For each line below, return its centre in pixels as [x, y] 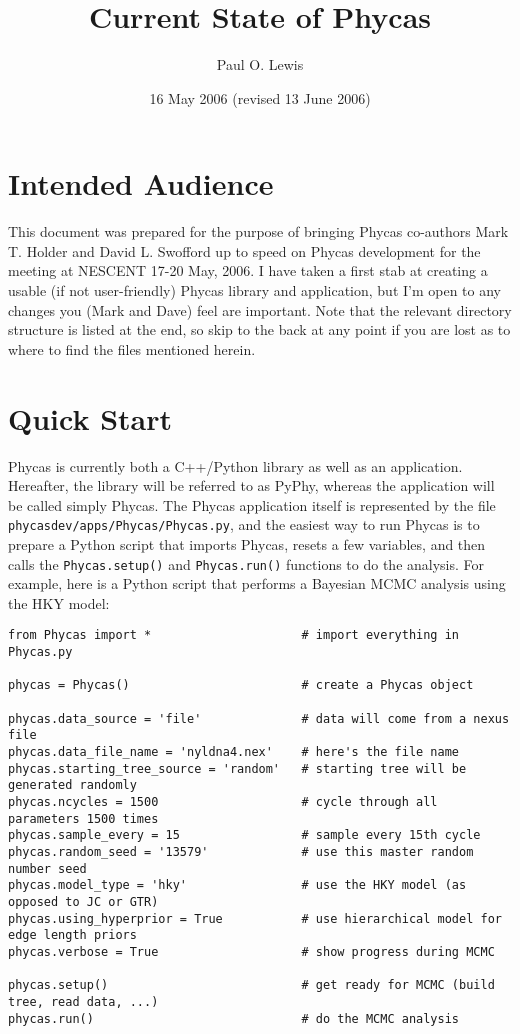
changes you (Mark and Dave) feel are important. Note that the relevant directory [260, 309]
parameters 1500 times [83, 818]
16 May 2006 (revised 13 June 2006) [260, 97]
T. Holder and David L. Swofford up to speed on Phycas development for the [244, 250]
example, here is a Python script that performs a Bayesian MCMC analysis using [257, 583]
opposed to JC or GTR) [83, 901]
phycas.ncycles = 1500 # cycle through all [223, 801]
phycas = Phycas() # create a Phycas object [241, 685]
